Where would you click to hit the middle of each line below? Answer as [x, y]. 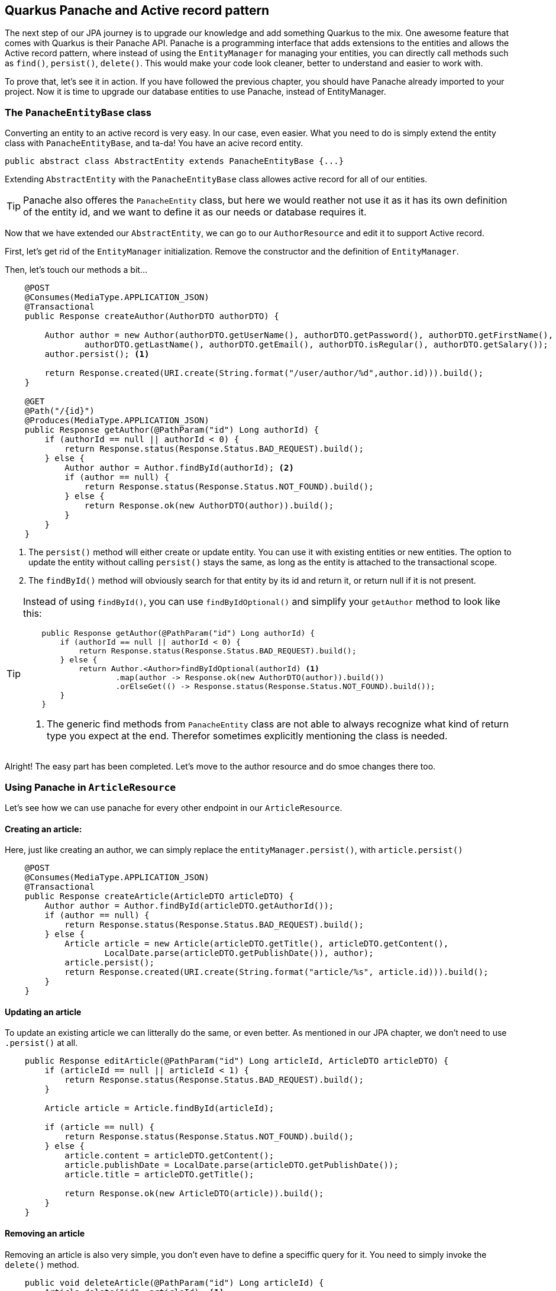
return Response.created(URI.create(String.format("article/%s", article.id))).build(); [277, 972]
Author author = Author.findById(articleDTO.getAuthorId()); [189, 906]
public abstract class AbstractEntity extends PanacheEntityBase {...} [174, 161]
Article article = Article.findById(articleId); [159, 1108]
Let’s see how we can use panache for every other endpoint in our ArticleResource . [174, 807]
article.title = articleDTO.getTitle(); [159, 1175]
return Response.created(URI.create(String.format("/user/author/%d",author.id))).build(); [264, 373]
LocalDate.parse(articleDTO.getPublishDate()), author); [239, 953]
